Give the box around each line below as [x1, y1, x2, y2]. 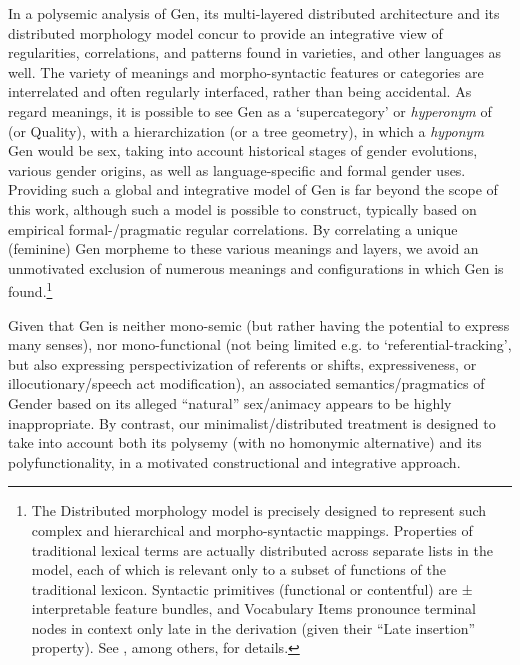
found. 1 [8, 278, 53, 301]
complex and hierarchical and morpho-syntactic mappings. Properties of [31, 519, 473, 540]
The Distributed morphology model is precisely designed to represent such [31, 500, 487, 521]
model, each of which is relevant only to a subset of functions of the [31, 559, 446, 580]
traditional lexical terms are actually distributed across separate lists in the [31, 539, 494, 560]
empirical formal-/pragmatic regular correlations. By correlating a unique [8, 218, 458, 239]
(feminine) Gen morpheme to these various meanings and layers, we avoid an [8, 238, 479, 259]
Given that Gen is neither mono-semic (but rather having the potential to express [8, 314, 510, 335]
